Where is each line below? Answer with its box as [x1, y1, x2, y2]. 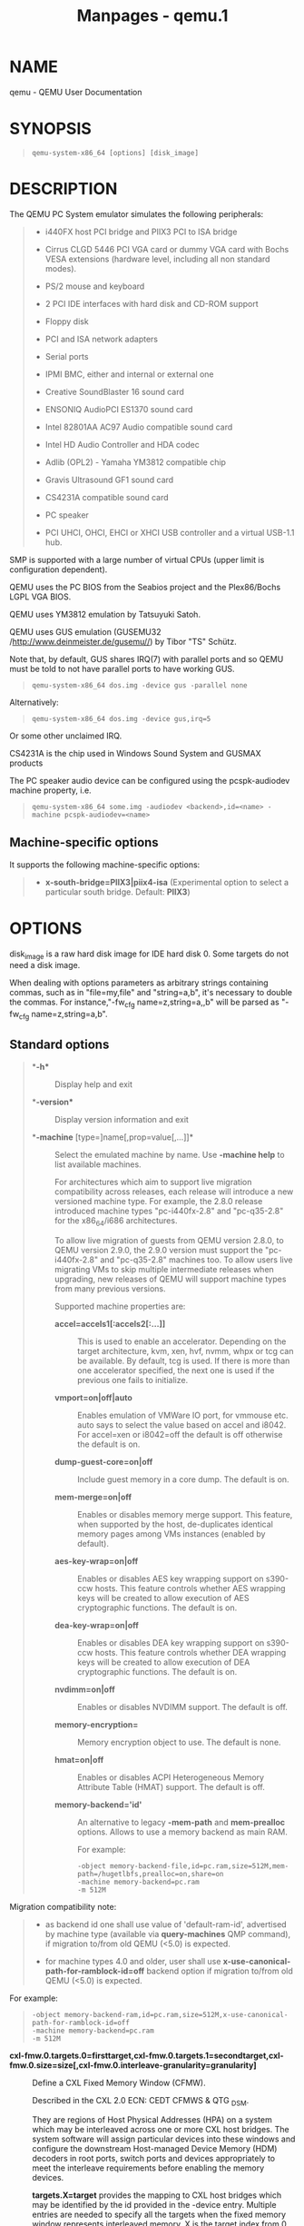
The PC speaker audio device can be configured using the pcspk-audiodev [9, 775, 290, 786]
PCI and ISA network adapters [44, 333, 159, 344]
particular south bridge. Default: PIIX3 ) [44, 886, 191, 897]
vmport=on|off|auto [54, 1391, 133, 1403]
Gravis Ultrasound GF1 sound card [44, 474, 174, 485]
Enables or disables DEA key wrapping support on [76, 1637, 265, 1648]
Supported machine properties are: [54, 1301, 186, 1311]
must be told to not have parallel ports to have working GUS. [9, 663, 235, 674]
